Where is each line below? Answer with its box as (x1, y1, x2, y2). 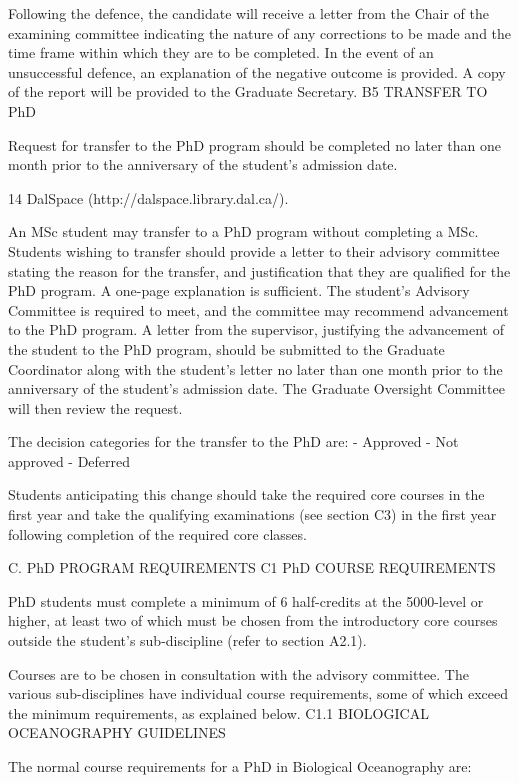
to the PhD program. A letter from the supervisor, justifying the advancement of (8, 319, 504, 340)
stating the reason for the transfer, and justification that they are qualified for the (8, 260, 511, 281)
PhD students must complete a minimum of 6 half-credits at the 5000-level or (8, 590, 484, 611)
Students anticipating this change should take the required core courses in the (8, 484, 485, 505)
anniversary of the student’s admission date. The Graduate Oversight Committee (8, 378, 505, 399)
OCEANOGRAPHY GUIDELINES (8, 722, 226, 743)
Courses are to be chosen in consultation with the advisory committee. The (8, 663, 469, 684)
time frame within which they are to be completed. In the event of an (8, 42, 434, 63)
